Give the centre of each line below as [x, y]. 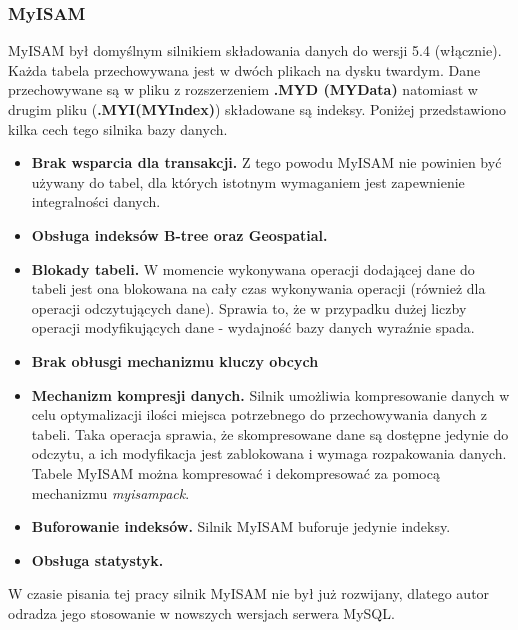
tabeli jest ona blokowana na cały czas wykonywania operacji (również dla [258, 288]
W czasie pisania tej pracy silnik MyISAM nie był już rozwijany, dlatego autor [249, 593]
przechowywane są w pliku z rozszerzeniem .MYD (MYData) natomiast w [243, 89]
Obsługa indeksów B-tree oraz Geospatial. [179, 234]
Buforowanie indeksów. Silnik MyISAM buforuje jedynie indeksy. [241, 526]
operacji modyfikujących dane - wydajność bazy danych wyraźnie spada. [253, 327]
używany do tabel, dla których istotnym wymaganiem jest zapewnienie [248, 181]
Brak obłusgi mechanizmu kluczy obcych [175, 360]
